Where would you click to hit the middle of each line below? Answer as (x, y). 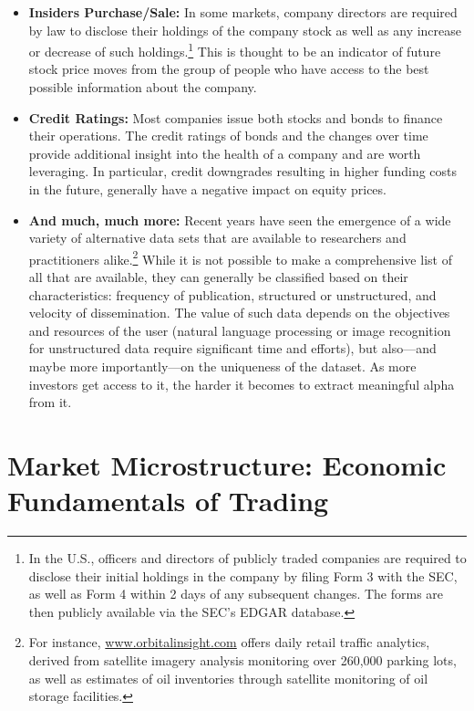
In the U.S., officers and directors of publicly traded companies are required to (247, 558)
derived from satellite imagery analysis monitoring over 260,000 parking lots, (242, 660)
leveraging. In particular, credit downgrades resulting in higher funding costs (243, 171)
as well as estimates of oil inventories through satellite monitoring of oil (228, 678)
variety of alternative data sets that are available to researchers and (217, 238)
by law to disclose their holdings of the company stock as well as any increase (245, 30)
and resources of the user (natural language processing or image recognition (240, 330)
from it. (50, 402)
